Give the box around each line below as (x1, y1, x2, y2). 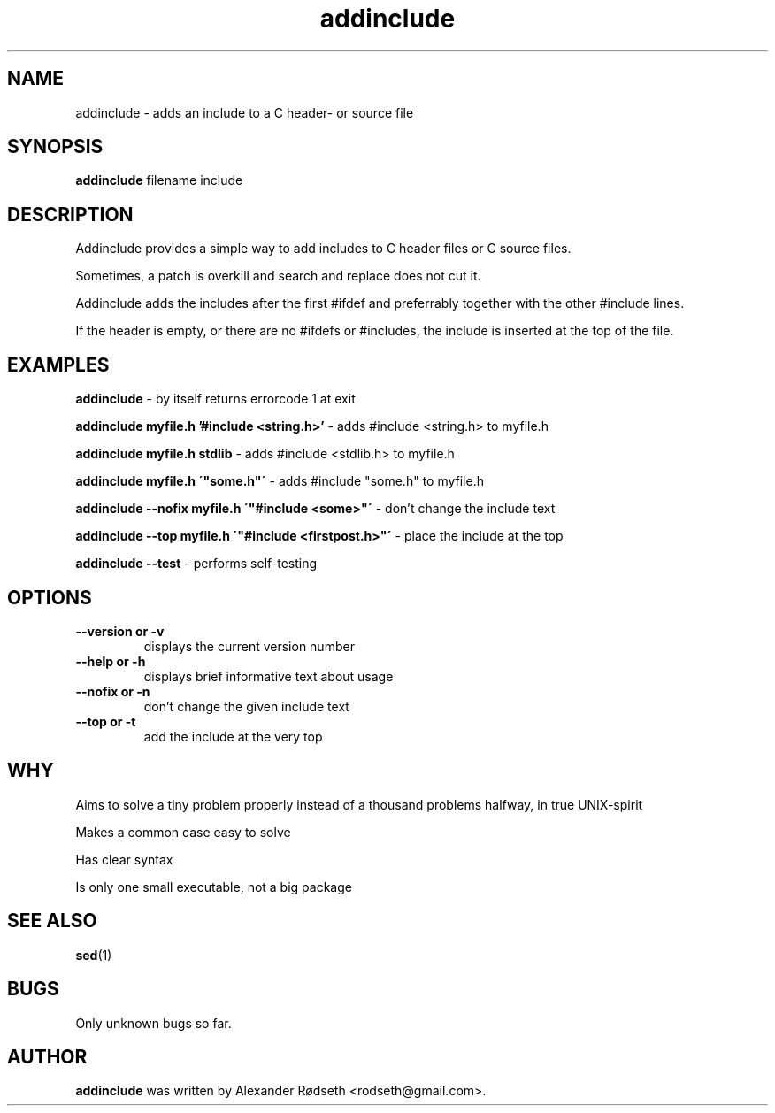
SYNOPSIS (7, 135, 104, 158)
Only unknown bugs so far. (75, 1015, 232, 1031)
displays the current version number (143, 638, 355, 654)
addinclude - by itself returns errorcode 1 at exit (75, 391, 356, 407)
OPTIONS (7, 586, 92, 609)
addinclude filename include (75, 173, 243, 188)
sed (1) (75, 947, 112, 963)
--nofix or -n (75, 683, 150, 699)
